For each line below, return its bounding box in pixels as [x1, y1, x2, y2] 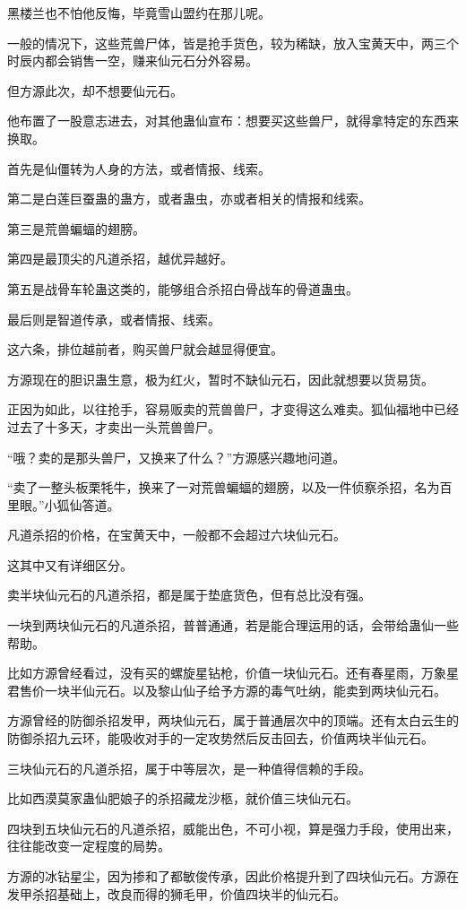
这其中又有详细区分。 [7, 555, 133, 574]
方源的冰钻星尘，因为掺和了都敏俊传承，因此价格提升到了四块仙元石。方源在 [7, 867, 459, 885]
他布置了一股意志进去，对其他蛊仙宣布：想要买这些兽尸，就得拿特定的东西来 [7, 111, 459, 130]
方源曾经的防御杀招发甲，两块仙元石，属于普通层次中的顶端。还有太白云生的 [7, 711, 459, 730]
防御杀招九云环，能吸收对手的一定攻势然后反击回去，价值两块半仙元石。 [7, 729, 434, 748]
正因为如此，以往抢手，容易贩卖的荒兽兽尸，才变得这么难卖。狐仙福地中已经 [7, 400, 459, 419]
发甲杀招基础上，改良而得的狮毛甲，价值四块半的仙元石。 [7, 884, 346, 903]
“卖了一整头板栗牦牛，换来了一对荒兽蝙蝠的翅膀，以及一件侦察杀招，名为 [7, 478, 440, 497]
